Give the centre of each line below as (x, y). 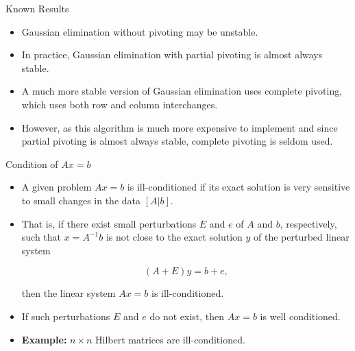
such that (41, 237)
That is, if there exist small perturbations (109, 223)
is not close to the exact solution (174, 237)
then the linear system (69, 293)
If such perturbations (66, 316)
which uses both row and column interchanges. (120, 104)
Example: (44, 339)
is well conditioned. (300, 316)
